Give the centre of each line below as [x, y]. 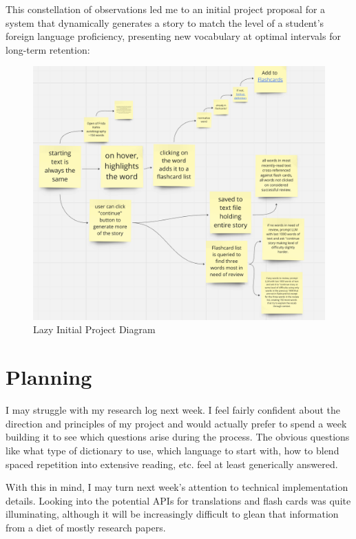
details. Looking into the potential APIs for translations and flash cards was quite [178, 500]
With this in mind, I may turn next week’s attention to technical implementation [177, 487]
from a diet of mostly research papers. [86, 527]
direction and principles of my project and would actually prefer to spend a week [176, 423]
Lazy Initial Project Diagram [94, 329]
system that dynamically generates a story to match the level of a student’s [165, 22]
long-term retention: [48, 49]
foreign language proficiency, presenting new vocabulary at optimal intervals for [173, 36]
